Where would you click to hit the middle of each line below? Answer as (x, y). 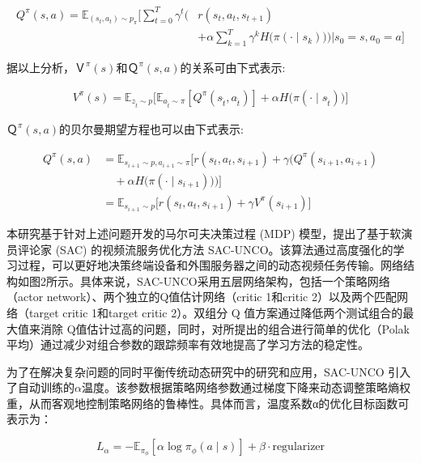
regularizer (299, 447)
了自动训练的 (40, 387)
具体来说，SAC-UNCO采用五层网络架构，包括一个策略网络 (235, 280)
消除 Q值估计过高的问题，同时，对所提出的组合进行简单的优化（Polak (225, 328)
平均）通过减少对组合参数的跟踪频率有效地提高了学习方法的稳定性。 (188, 344)
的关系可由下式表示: (233, 68)
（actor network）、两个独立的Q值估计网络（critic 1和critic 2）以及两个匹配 (202, 297)
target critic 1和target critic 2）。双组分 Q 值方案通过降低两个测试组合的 (216, 312)
